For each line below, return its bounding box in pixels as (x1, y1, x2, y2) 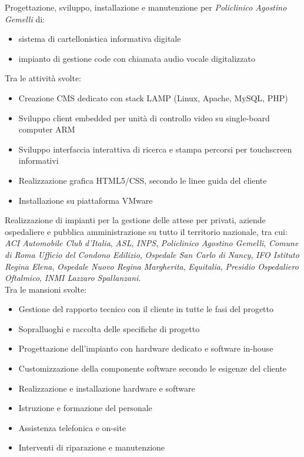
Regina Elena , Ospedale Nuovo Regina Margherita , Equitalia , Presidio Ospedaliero (5, 260, 299, 272)
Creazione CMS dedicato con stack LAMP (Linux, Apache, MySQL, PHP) (18, 91, 288, 104)
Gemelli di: (5, 12, 45, 25)
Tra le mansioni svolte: (5, 283, 87, 295)
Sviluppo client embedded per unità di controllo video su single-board (18, 111, 270, 124)
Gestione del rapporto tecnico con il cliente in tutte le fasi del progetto (18, 303, 273, 315)
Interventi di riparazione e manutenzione (18, 441, 165, 453)
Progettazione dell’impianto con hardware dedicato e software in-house (18, 342, 273, 355)
